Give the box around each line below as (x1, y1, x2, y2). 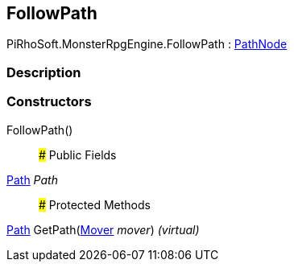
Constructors (6, 93, 92, 110)
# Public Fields (39, 147, 117, 162)
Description (6, 64, 81, 80)
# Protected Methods (39, 197, 151, 212)
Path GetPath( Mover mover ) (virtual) (6, 222, 200, 237)
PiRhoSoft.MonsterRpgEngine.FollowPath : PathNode (6, 37, 288, 52)
